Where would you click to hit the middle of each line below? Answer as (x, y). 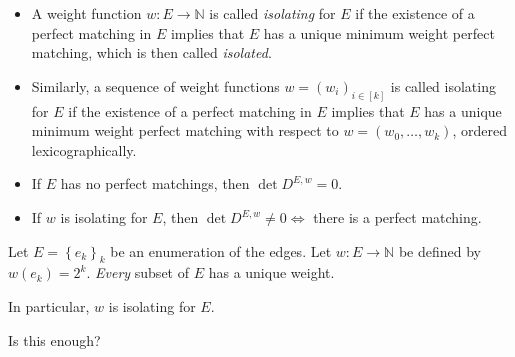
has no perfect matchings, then (155, 183)
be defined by (439, 250)
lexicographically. (84, 149)
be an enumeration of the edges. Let (221, 250)
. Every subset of (137, 272)
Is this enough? (54, 339)
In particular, (49, 306)
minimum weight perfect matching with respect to (185, 130)
